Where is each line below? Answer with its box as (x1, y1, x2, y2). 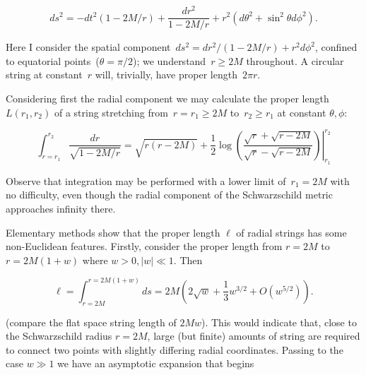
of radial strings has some (236, 225, 347, 239)
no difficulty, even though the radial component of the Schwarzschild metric (6, 187, 333, 202)
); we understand (132, 53, 206, 68)
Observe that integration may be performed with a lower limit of (6, 173, 286, 188)
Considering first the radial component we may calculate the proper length (6, 90, 329, 105)
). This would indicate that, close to (201, 314, 357, 329)
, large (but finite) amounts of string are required (147, 328, 360, 343)
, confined (315, 40, 358, 54)
